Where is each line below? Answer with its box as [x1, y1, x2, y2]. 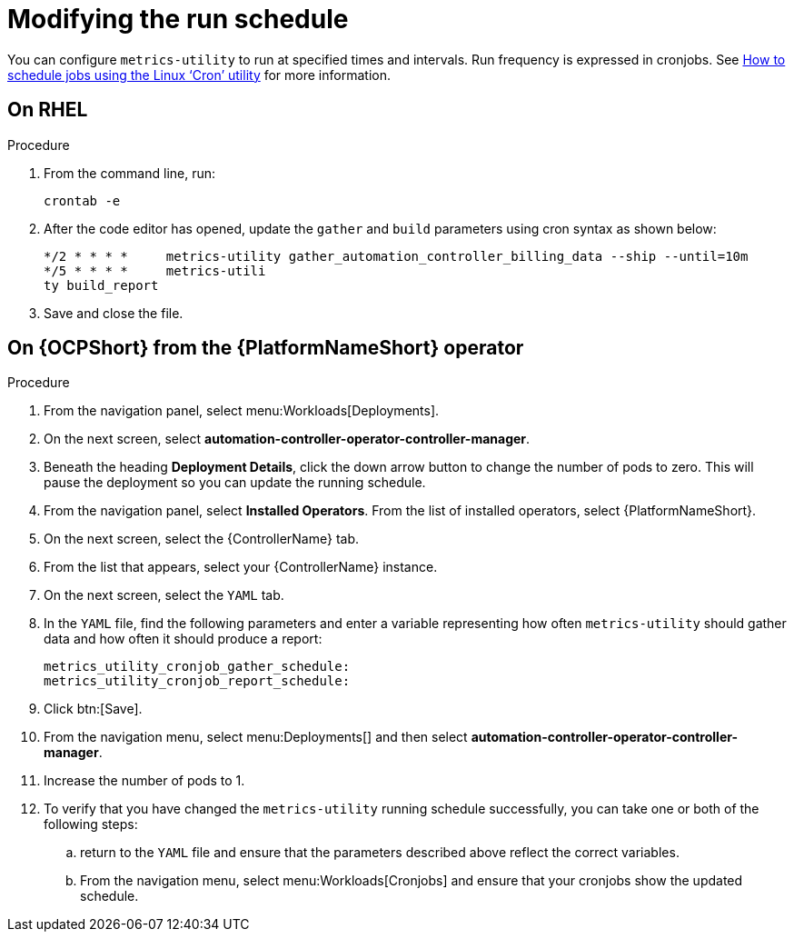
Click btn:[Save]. [44, 701, 143, 717]
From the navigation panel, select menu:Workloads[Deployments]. [44, 403, 440, 419]
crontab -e [44, 193, 121, 208]
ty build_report [44, 277, 159, 293]
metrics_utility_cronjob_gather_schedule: [44, 659, 351, 674]
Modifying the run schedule [7, 4, 349, 35]
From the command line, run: [44, 165, 216, 181]
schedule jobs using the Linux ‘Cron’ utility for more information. [7, 66, 391, 83]
